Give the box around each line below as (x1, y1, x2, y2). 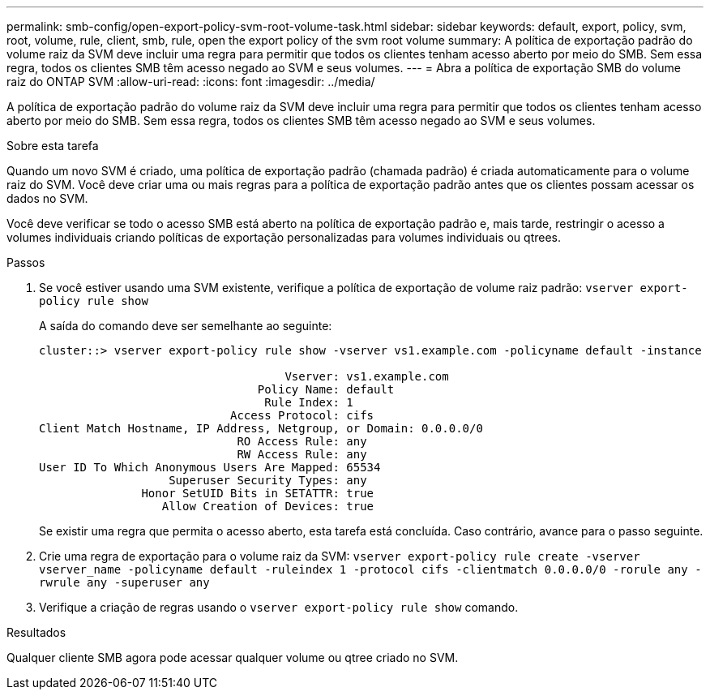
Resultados (6, 625, 66, 639)
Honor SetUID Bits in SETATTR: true (141, 487, 374, 500)
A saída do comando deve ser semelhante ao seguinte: (39, 319, 332, 333)
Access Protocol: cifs (230, 409, 374, 422)
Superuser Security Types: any (169, 474, 367, 487)
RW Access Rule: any (237, 448, 367, 461)
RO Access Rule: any (237, 435, 367, 448)
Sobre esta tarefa (6, 139, 99, 153)
